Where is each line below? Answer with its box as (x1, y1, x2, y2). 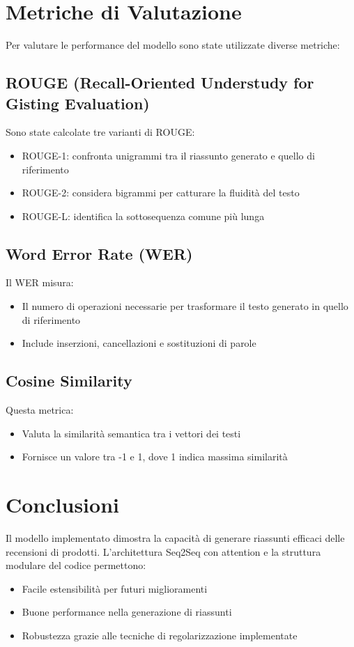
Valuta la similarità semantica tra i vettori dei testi (22, 426, 241, 440)
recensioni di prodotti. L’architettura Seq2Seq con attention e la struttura (6, 544, 321, 559)
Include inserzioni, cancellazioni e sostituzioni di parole (22, 336, 256, 350)
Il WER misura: (6, 275, 74, 290)
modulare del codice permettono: (6, 558, 146, 572)
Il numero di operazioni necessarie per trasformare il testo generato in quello (22, 299, 348, 313)
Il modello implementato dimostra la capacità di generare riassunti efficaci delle (6, 530, 345, 545)
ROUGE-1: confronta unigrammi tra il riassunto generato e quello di (22, 148, 315, 162)
